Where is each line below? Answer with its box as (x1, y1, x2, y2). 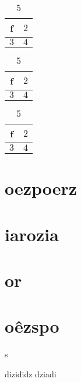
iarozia (5, 222, 59, 246)
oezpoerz (5, 176, 78, 200)
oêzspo (5, 314, 59, 338)
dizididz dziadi (5, 367, 57, 380)
